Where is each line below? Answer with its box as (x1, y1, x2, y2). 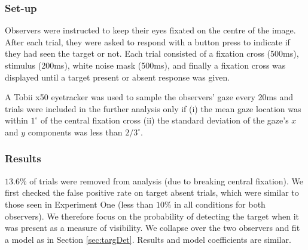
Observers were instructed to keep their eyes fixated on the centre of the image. (5, 24, 296, 36)
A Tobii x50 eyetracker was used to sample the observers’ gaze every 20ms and (5, 91, 294, 103)
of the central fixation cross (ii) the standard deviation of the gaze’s (41, 114, 289, 126)
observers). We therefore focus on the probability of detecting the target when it (5, 209, 300, 222)
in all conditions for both (174, 197, 266, 210)
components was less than (28, 125, 123, 138)
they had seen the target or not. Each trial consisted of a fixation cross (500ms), (5, 47, 299, 60)
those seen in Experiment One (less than (5, 197, 154, 210)
